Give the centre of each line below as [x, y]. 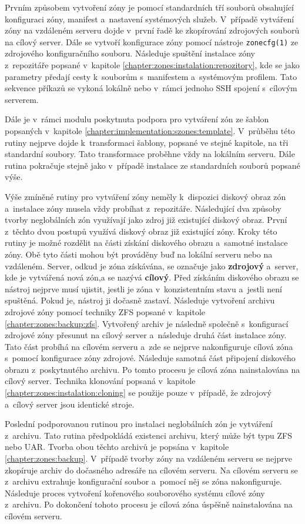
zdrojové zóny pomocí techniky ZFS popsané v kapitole [105, 311]
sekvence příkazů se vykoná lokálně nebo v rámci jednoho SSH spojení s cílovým [151, 88]
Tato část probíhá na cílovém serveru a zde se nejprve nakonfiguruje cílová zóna [149, 346]
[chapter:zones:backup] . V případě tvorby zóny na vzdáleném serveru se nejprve [148, 458]
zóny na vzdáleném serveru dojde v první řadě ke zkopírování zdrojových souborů [152, 30]
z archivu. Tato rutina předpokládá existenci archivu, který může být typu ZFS [148, 435]
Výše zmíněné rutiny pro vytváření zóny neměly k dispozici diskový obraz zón [145, 196]
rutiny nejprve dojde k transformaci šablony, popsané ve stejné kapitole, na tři [147, 142]
